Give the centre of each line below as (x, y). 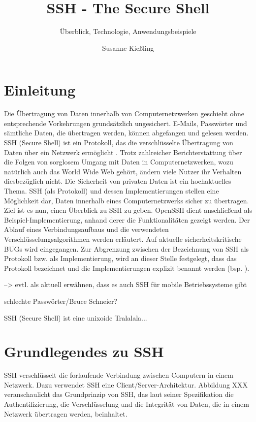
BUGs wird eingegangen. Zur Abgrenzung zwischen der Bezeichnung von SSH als (127, 248)
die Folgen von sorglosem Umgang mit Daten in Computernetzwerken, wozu (119, 162)
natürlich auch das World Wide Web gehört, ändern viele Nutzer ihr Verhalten (123, 171)
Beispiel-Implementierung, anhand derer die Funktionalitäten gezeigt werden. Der (127, 219)
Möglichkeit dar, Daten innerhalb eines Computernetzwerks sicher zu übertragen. (127, 200)
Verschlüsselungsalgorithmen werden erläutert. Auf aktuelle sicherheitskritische (123, 239)
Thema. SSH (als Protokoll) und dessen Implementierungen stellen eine (112, 191)
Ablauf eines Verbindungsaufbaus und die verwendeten (86, 229)
